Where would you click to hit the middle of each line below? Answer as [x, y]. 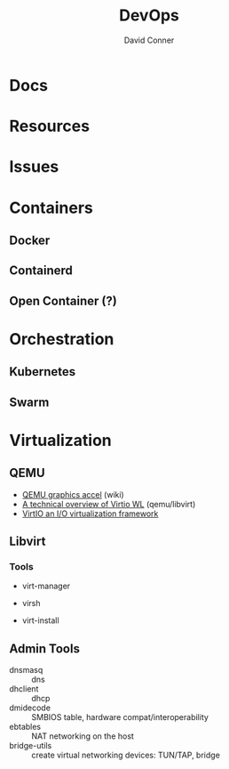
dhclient [24, 689]
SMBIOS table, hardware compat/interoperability [120, 717]
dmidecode [30, 708]
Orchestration [62, 339]
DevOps [149, 16]
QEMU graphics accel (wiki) [73, 494]
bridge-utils [31, 746]
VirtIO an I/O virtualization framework [90, 514]
